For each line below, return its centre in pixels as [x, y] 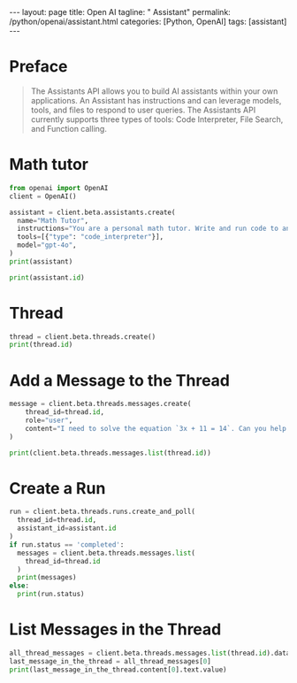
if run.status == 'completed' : [67, 545]
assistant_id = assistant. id [67, 528]
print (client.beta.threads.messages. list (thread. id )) [110, 453]
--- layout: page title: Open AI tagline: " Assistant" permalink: [120, 12]
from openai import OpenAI [59, 188]
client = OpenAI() [43, 196]
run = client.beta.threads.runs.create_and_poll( [103, 512]
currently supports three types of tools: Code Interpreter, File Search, [157, 119]
